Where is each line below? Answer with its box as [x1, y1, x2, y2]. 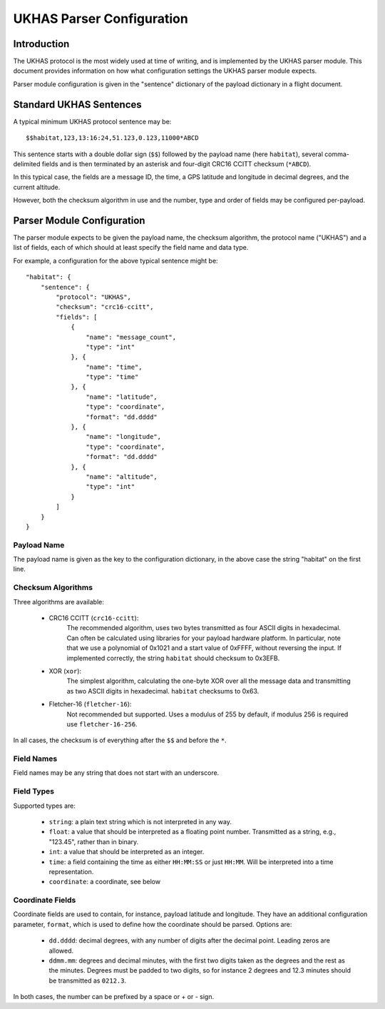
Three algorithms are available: [13, 597, 105, 606]
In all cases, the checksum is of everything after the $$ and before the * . [13, 736, 227, 745]
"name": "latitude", [86, 392, 158, 401]
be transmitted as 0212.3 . [48, 976, 127, 985]
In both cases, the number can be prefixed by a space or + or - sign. [13, 993, 214, 1001]
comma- [324, 150, 349, 158]
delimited [13, 159, 41, 168]
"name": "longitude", [86, 432, 162, 441]
